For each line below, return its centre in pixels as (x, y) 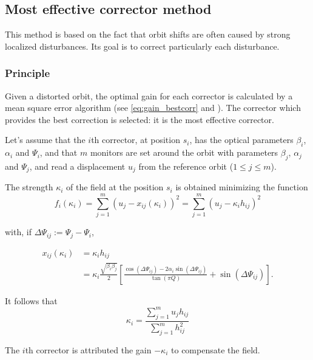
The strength (29, 187)
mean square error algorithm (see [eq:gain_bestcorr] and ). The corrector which (153, 108)
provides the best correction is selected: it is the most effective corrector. (140, 119)
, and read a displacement (77, 166)
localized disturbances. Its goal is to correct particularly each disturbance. (142, 46)
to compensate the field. (216, 349)
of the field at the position (115, 187)
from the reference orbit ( (186, 166)
